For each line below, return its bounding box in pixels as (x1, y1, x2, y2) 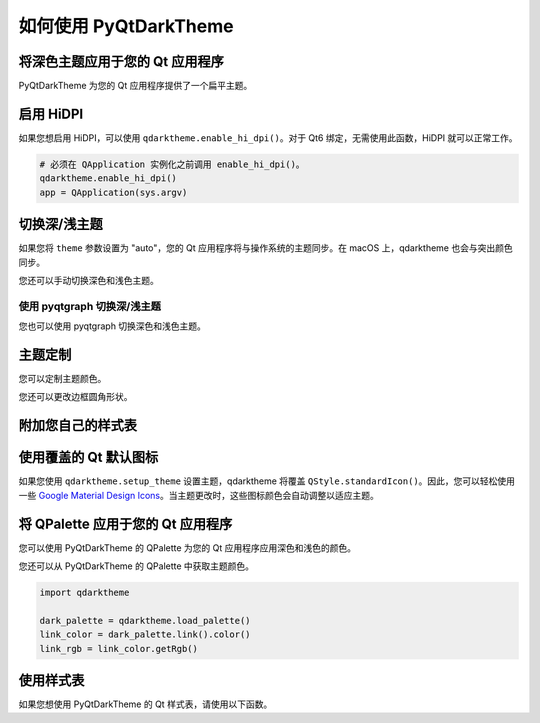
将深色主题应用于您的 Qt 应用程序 (18, 53, 224, 70)
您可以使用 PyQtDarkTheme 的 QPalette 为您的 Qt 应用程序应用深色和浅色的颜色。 (18, 541, 357, 554)
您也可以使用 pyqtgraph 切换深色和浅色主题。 (18, 320, 207, 332)
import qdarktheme (39, 587, 130, 599)
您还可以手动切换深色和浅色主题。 (18, 275, 159, 287)
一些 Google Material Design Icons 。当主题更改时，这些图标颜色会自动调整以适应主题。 (18, 489, 380, 501)
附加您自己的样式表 (18, 417, 137, 434)
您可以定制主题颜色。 (18, 373, 107, 385)
